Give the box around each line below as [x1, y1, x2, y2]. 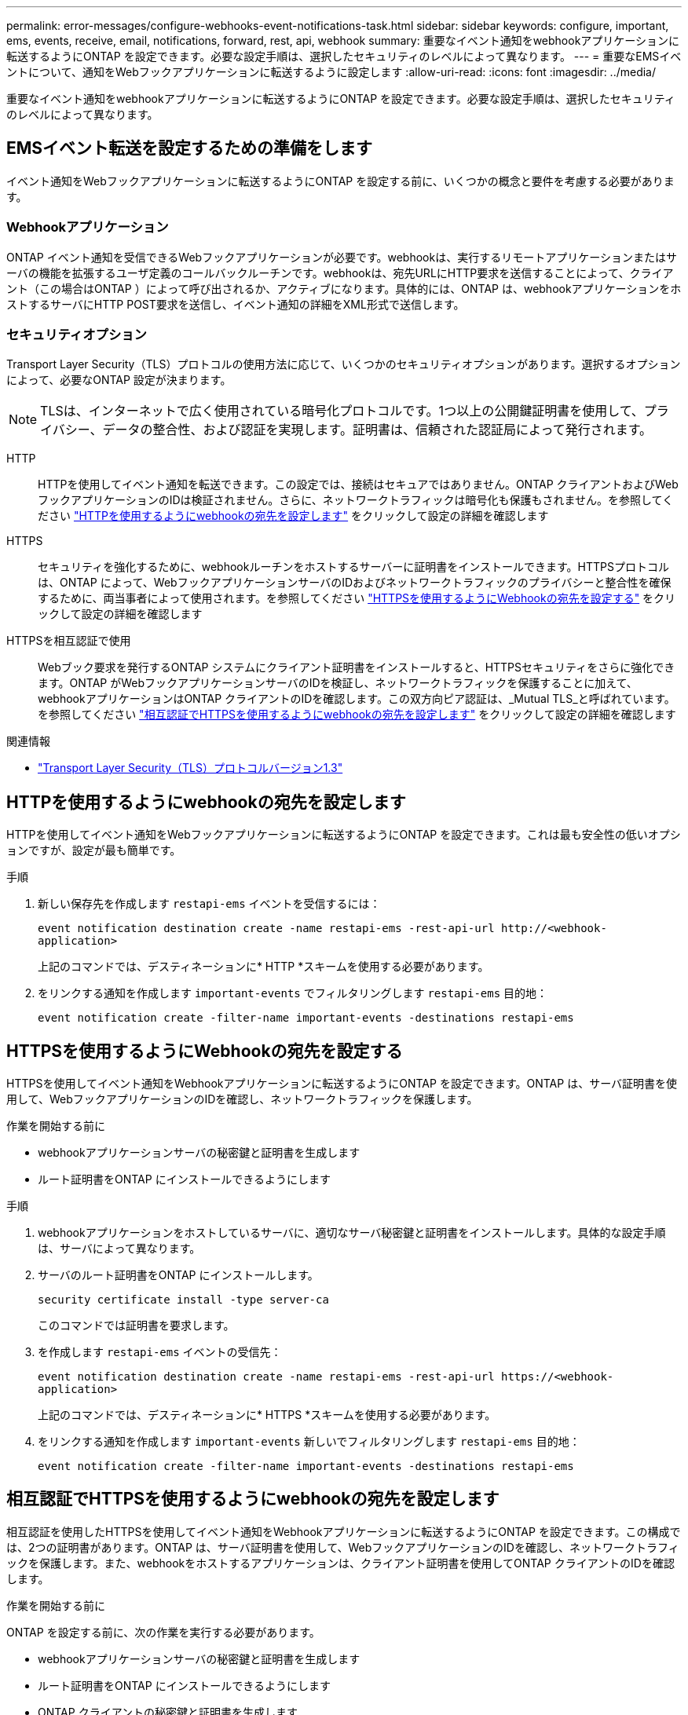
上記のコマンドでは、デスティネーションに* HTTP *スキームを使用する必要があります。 [38, 960, 489, 974]
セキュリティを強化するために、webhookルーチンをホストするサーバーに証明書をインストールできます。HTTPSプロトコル [38, 560, 670, 574]
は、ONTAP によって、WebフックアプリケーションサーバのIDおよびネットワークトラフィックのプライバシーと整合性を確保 [38, 576, 672, 590]
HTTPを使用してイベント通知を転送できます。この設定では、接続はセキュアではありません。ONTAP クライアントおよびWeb [38, 477, 679, 492]
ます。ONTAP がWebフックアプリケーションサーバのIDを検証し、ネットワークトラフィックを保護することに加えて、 [38, 676, 638, 690]
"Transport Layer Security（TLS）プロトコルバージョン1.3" [38, 761, 343, 775]
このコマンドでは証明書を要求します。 [38, 1318, 235, 1333]
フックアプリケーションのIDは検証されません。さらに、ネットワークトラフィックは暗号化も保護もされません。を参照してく [38, 493, 674, 507]
